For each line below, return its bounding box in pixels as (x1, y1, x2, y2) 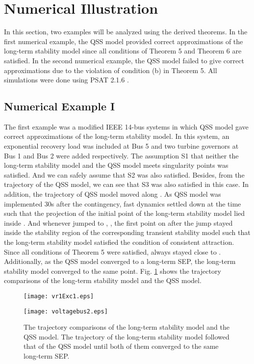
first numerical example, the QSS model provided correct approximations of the (4, 36, 243, 46)
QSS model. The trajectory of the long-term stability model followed (24, 331, 229, 341)
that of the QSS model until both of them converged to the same (24, 341, 219, 351)
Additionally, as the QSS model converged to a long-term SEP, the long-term (4, 256, 236, 266)
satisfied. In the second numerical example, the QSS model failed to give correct (4, 55, 244, 65)
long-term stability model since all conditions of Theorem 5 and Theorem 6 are (4, 46, 242, 56)
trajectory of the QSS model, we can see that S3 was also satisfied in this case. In (4, 179, 249, 189)
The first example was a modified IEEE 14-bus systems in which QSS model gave (4, 121, 249, 131)
